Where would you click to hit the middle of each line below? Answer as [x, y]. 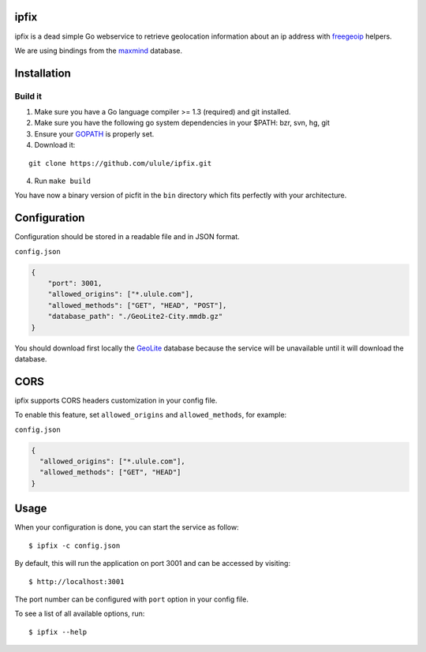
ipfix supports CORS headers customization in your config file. [116, 400]
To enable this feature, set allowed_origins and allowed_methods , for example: [151, 415]
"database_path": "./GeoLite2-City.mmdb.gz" [135, 317]
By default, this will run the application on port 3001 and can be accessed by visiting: [153, 564]
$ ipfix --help [58, 632]
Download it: [55, 145]
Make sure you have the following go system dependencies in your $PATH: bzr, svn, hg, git [182, 123]
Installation [43, 73]
